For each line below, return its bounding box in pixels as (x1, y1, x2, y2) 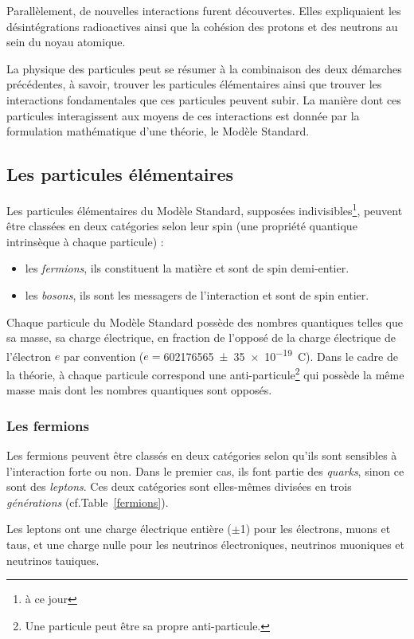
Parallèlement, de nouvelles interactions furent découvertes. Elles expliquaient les (6, 2, 401, 18)
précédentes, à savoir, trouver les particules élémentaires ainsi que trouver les (6, 76, 382, 92)
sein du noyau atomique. (6, 33, 126, 50)
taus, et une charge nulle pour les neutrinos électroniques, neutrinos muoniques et (6, 536, 404, 553)
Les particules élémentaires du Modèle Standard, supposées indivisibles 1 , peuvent (6, 199, 403, 218)
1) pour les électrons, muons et (240, 520, 391, 537)
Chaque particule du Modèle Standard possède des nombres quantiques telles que (6, 313, 403, 330)
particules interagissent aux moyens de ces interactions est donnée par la (6, 107, 360, 123)
